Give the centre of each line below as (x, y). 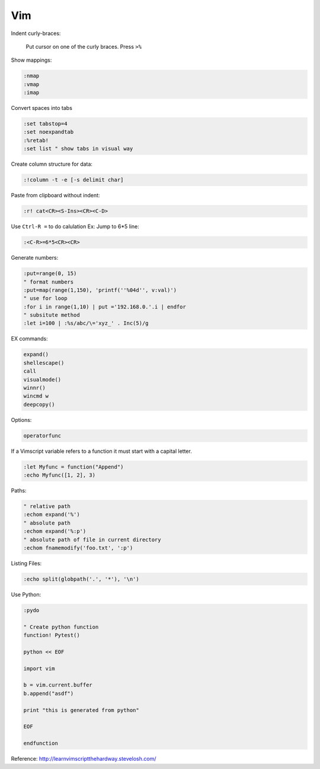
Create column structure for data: (52, 164)
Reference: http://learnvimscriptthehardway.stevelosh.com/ (84, 759)
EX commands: (29, 339)
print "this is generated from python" (81, 710)
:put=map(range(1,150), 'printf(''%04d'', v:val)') (100, 290)
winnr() (34, 387)
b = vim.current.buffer (58, 685)
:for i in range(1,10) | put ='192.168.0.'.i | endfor (105, 307)
